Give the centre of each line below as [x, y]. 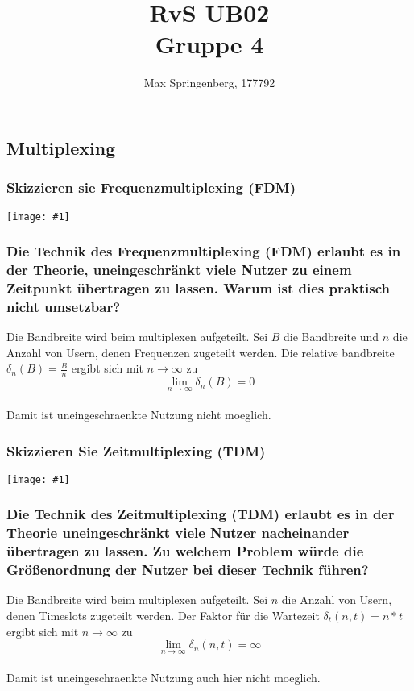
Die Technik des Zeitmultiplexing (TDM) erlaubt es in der [201, 514]
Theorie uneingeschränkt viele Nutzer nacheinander [178, 533]
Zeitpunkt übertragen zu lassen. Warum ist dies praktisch [199, 287]
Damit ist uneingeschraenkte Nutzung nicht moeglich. [139, 414]
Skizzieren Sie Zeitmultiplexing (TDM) [136, 450]
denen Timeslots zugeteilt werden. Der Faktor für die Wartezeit [163, 616]
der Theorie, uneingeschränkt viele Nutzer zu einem [179, 270]
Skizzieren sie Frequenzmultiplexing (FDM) [151, 187]
